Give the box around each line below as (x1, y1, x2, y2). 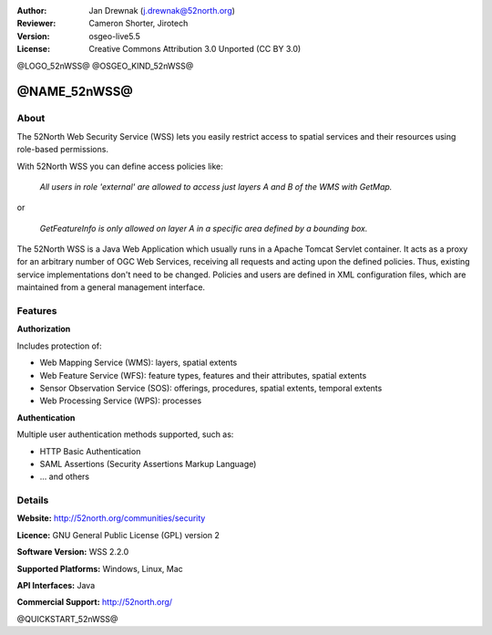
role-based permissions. (16, 144, 109, 155)
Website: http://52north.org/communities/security (16, 513, 206, 524)
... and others (39, 471, 90, 483)
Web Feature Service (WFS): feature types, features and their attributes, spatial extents (39, 370, 367, 380)
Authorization (16, 324, 71, 335)
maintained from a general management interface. (16, 282, 205, 293)
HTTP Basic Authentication (39, 445, 141, 456)
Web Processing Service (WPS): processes (39, 395, 202, 406)
